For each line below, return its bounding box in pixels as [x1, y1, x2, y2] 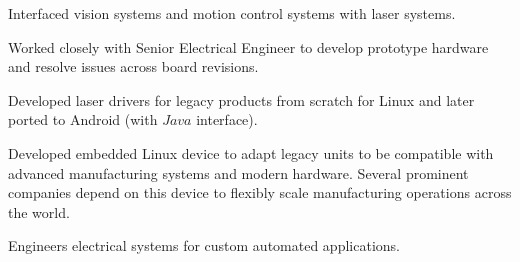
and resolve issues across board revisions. [8, 56, 259, 77]
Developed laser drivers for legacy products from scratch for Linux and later [8, 89, 475, 110]
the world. [8, 201, 70, 222]
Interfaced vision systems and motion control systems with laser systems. [8, 3, 456, 23]
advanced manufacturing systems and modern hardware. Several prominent [8, 162, 469, 183]
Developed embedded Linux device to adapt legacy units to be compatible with [8, 142, 494, 163]
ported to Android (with [8, 109, 158, 130]
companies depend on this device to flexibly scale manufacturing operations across [8, 182, 512, 203]
